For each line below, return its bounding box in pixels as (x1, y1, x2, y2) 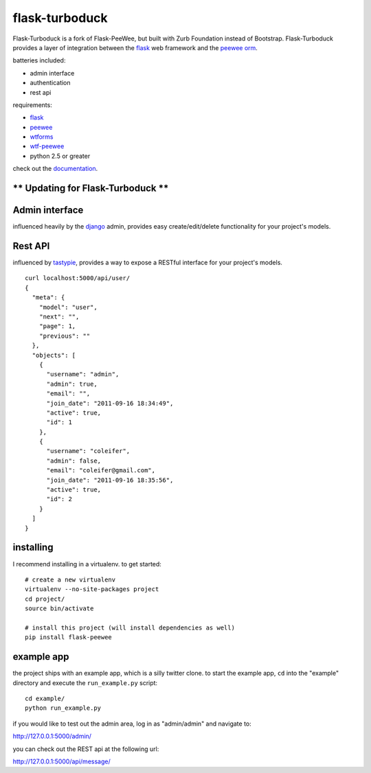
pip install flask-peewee (25, 634, 113, 641)
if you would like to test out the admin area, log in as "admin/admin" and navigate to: (12, 719, 252, 728)
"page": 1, (38, 323, 76, 330)
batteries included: (12, 56, 66, 65)
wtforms (30, 132, 54, 141)
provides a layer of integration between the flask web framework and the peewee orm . (12, 43, 258, 51)
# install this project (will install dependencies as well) (25, 623, 235, 632)
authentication (30, 79, 71, 87)
